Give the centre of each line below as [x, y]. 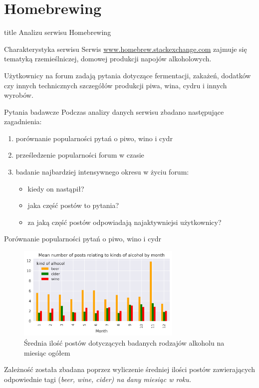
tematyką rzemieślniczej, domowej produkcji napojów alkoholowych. [108, 59]
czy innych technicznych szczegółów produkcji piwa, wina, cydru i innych [116, 85]
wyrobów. [19, 95]
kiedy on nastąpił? [56, 188]
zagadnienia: [23, 121]
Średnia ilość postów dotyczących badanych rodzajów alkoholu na [124, 343]
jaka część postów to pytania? [73, 205]
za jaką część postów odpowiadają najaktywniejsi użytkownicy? [125, 222]
